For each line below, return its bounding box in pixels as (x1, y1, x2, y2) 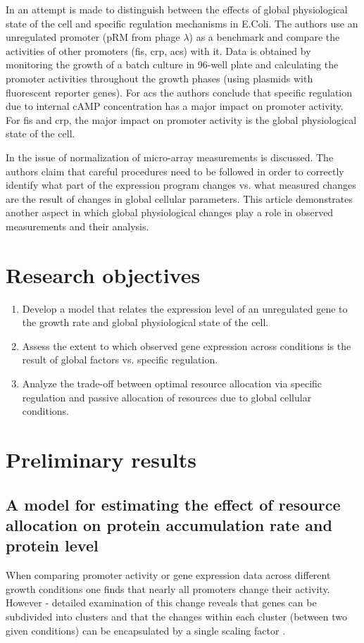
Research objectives (6, 260, 201, 289)
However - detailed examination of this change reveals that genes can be (6, 595, 317, 610)
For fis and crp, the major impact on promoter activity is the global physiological (6, 112, 357, 127)
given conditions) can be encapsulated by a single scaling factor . (6, 623, 286, 637)
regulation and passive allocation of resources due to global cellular (22, 389, 312, 404)
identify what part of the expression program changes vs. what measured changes (6, 177, 356, 192)
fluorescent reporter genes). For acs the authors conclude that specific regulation (6, 85, 353, 99)
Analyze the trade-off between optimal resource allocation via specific (22, 376, 322, 390)
